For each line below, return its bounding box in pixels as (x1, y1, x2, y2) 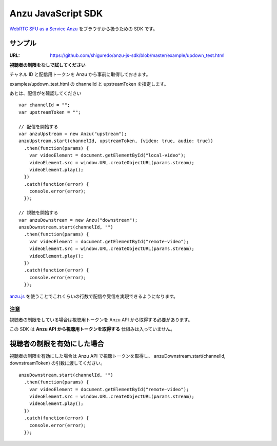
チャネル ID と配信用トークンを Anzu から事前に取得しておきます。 (9, 71, 151, 77)
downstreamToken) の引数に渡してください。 (9, 360, 105, 366)
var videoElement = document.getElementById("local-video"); (29, 152, 187, 159)
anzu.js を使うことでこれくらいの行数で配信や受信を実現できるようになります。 (9, 293, 178, 299)
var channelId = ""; (18, 102, 70, 108)
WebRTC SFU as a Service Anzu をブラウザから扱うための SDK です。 (9, 26, 158, 32)
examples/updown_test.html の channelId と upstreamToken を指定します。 (9, 81, 169, 87)
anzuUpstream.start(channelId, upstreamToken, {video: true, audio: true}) (18, 138, 213, 144)
